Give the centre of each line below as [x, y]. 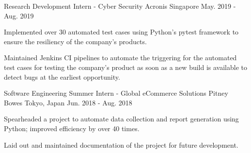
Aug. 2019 [19, 15]
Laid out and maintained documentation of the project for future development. [121, 144]
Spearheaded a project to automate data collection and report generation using [121, 119]
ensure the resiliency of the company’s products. [75, 41]
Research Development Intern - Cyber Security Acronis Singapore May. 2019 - [120, 6]
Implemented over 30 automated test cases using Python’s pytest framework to [121, 32]
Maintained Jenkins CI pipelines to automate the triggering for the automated [120, 58]
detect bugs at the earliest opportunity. [62, 76]
